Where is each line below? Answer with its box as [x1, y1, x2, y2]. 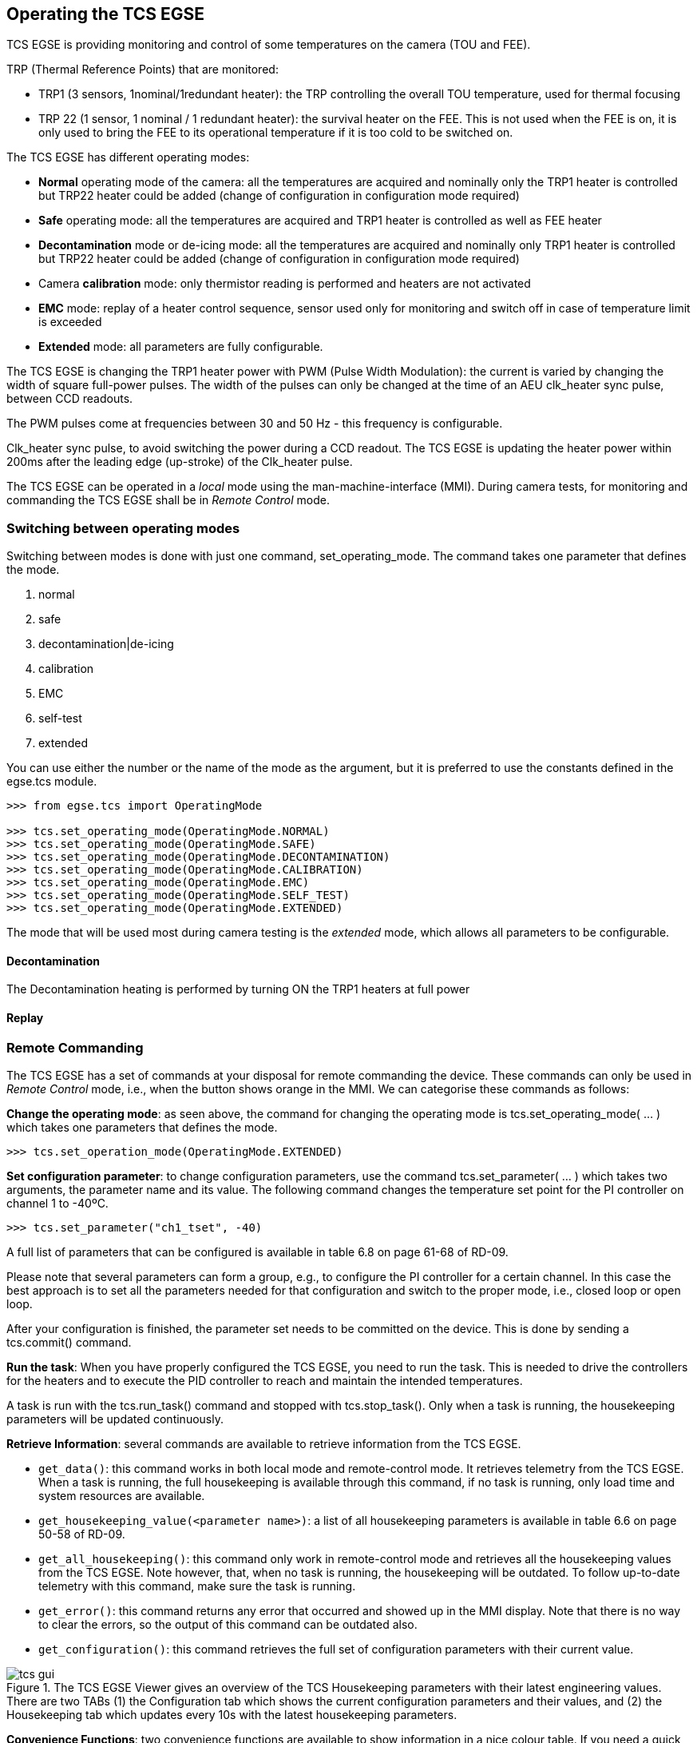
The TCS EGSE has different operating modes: [6, 150, 250, 165]
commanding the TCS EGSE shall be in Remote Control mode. [6, 493, 330, 507]
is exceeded [38, 315, 102, 329]
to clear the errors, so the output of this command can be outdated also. [38, 1617, 418, 1631]
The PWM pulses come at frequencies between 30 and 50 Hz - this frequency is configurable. [6, 416, 503, 431]
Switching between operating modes [6, 519, 240, 536]
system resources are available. [38, 1488, 205, 1502]
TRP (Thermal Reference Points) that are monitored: [6, 62, 279, 77]
